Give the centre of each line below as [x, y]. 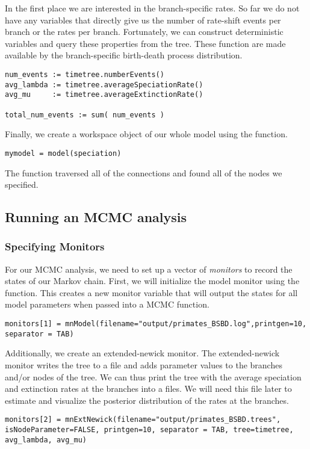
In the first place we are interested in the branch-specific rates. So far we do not [152, 8]
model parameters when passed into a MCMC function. [107, 304]
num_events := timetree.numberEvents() [85, 74]
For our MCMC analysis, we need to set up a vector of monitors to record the [149, 269]
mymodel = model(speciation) [63, 153]
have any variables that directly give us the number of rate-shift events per [143, 20]
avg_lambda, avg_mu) [46, 440]
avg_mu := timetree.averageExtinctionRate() [104, 95]
